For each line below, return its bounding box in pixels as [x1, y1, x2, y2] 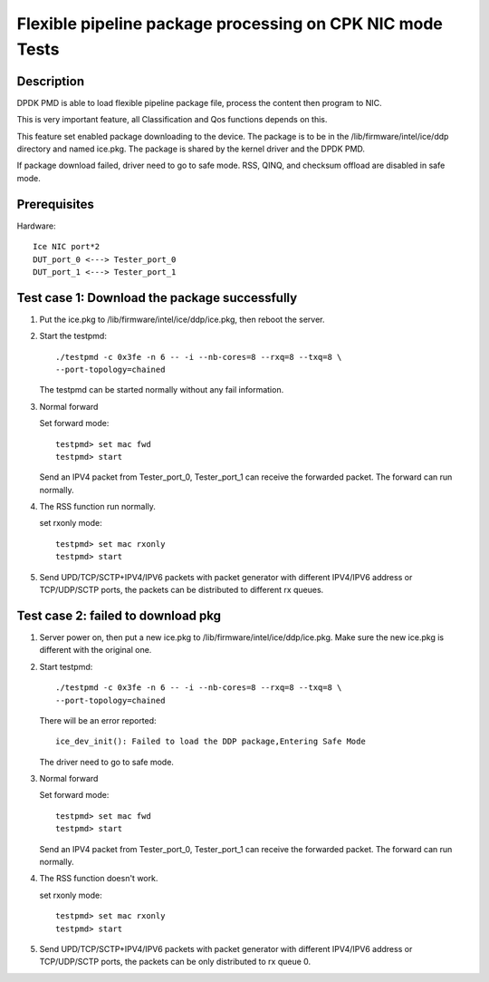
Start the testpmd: [39, 331, 108, 342]
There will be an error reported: [39, 715, 158, 725]
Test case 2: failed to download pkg [16, 608, 222, 623]
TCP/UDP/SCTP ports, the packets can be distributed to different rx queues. [39, 585, 324, 596]
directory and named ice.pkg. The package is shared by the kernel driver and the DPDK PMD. [16, 143, 366, 154]
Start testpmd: [39, 661, 93, 672]
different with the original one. [39, 645, 152, 656]
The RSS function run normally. [39, 501, 156, 512]
